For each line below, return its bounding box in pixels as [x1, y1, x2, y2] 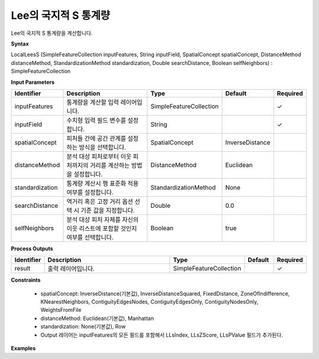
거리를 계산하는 [89, 161, 130, 169]
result [14, 265, 31, 273]
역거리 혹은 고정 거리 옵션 [66, 197, 134, 205]
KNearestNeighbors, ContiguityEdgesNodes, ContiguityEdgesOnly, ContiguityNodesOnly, [40, 298, 259, 305]
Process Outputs [11, 245, 53, 252]
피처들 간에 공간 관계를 [66, 134, 126, 142]
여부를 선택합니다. [66, 233, 114, 241]
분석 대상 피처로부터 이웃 [66, 152, 132, 161]
